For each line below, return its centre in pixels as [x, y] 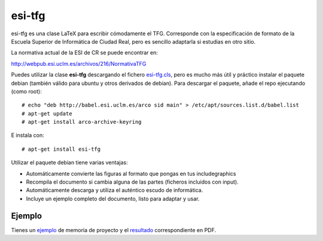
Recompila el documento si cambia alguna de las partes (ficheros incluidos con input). [132, 182]
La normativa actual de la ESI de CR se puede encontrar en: [84, 53]
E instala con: [28, 135]
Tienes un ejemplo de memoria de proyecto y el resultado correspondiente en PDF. [114, 230]
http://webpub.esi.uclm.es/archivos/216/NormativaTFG [79, 63]
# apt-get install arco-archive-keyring [82, 122]
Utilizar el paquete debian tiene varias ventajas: [69, 163]
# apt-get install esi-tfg [61, 149]
